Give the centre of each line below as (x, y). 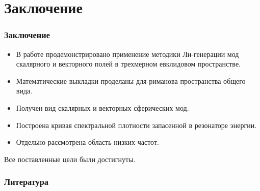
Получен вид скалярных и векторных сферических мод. (102, 107)
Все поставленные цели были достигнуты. (70, 159)
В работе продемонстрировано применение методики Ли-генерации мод (127, 54)
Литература (27, 182)
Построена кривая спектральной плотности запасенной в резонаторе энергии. (136, 125)
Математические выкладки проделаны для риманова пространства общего (131, 81)
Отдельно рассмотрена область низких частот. (87, 142)
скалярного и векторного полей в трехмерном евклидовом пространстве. (128, 64)
